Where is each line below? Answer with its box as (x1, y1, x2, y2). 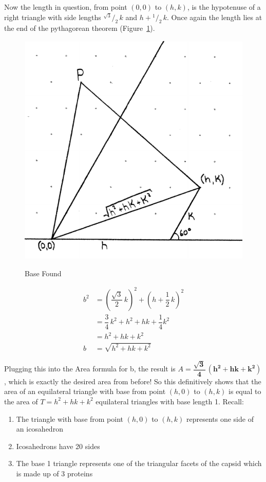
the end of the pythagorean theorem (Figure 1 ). (4, 23, 155, 33)
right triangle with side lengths (4, 11, 101, 22)
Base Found (25, 267, 62, 278)
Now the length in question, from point (4, 2, 127, 12)
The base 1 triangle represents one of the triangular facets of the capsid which (16, 458, 262, 469)
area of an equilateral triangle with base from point (4, 386, 166, 397)
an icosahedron (16, 423, 63, 434)
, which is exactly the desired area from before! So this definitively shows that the (4, 376, 261, 386)
